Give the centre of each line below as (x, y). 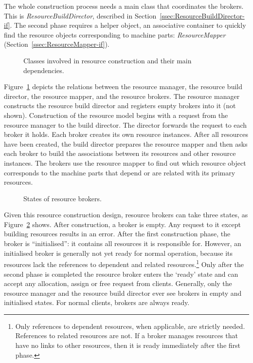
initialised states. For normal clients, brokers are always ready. (97, 302)
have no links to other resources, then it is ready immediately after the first (128, 345)
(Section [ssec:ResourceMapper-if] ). (57, 44)
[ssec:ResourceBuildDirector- (202, 15)
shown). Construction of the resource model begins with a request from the (116, 115)
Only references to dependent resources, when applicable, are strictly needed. (130, 326)
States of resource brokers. (63, 198)
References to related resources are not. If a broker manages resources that (126, 335)
